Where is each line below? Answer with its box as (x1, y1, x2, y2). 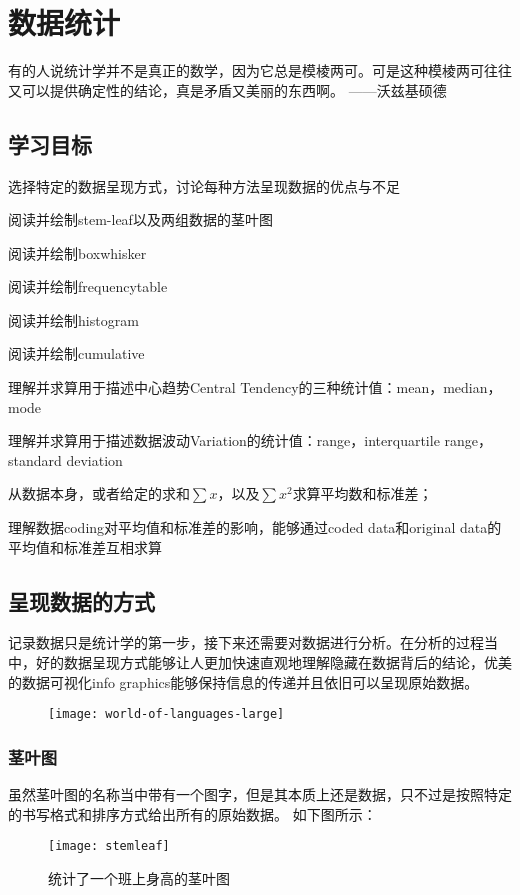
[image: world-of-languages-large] (48, 707, 285, 722)
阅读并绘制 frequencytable (8, 276, 168, 297)
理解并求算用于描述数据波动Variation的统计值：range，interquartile (8, 430, 440, 451)
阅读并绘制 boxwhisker (8, 242, 147, 263)
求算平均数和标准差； (292, 483, 433, 504)
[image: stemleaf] (48, 839, 170, 854)
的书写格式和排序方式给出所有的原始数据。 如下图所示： (8, 803, 377, 824)
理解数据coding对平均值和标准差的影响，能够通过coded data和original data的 (8, 517, 502, 538)
